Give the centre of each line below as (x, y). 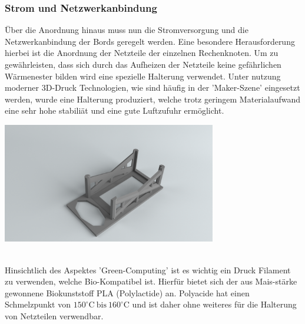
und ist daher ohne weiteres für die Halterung (214, 304)
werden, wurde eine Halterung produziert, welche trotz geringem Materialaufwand (152, 99)
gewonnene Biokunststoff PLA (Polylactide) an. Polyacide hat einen (127, 292)
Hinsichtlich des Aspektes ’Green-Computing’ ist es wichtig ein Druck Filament (148, 270)
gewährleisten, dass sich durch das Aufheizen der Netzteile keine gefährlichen (143, 64)
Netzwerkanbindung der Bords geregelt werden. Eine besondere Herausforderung (150, 41)
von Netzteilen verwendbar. (54, 315)
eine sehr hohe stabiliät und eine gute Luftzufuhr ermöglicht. (115, 110)
